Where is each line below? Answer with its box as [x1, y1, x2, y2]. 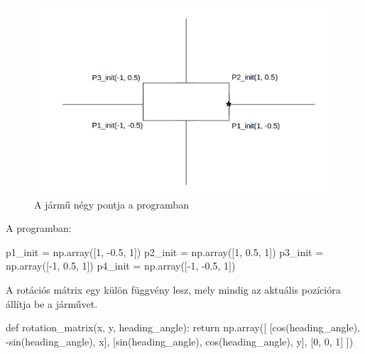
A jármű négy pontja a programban [34, 197, 189, 211]
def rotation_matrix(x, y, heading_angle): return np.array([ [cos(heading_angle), [6, 320, 360, 335]
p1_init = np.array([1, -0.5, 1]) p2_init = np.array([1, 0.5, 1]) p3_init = [6, 244, 324, 259]
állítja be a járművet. [6, 296, 98, 311]
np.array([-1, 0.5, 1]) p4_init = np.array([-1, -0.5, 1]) [6, 258, 236, 273]
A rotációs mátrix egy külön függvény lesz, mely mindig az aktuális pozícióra [6, 282, 341, 297]
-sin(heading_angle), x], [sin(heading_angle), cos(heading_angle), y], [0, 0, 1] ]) [6, 333, 354, 348]
